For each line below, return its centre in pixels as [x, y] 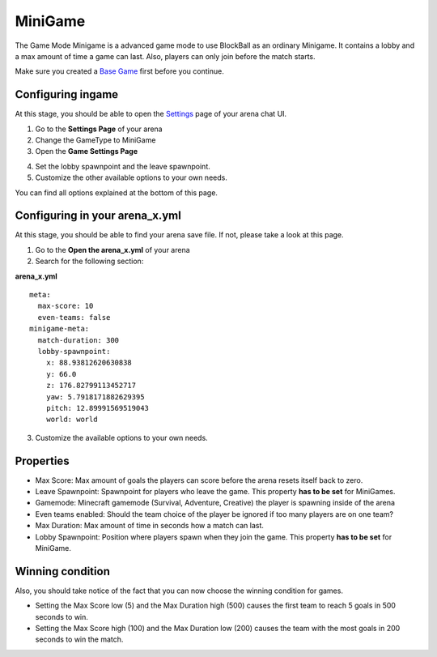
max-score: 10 [66, 306]
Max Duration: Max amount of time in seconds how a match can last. [150, 526]
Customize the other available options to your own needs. [132, 177]
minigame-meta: [59, 329]
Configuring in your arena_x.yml [98, 216]
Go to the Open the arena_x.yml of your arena [112, 250]
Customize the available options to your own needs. [121, 437]
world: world [72, 420]
